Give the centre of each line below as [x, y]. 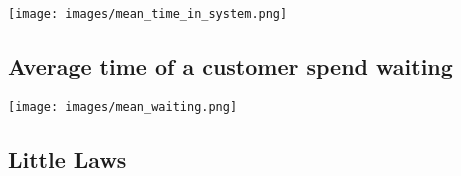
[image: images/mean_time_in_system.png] [148, 14]
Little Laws [67, 158]
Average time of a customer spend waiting [230, 66]
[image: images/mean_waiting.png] [123, 106]
